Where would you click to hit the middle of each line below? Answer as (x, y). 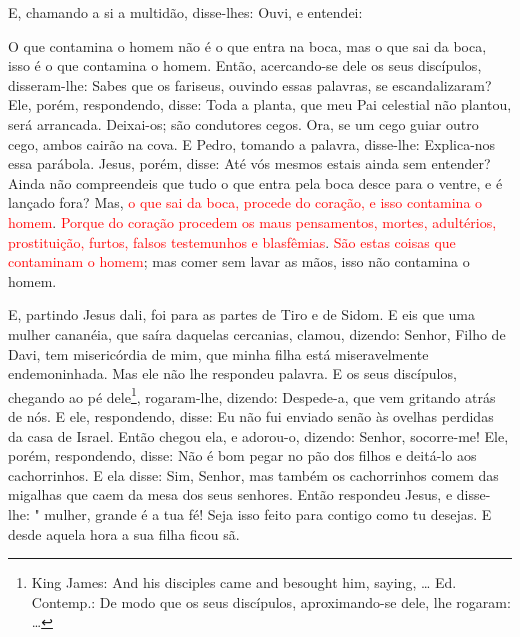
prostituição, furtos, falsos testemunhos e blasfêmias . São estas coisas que (232, 241)
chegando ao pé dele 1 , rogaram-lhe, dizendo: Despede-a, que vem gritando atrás (252, 395)
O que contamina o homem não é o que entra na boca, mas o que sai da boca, (247, 45)
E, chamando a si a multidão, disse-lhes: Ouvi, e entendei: (185, 12)
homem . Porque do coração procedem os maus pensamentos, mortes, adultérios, (252, 221)
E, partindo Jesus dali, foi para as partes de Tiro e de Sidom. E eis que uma (242, 314)
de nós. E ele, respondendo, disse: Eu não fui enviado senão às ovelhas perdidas (251, 415)
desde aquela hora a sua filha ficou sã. (124, 533)
